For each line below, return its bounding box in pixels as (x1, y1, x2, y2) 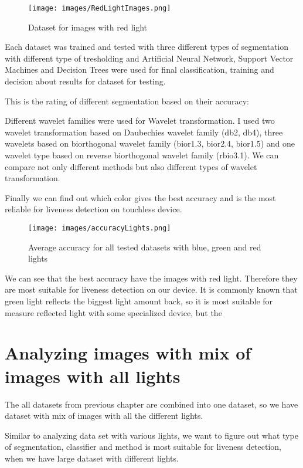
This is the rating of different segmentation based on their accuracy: (5, 94, 249, 107)
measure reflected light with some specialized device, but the (5, 306, 222, 318)
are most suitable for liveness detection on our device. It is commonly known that (5, 283, 298, 296)
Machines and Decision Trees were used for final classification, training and (5, 63, 274, 76)
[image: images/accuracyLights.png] (28, 223, 171, 232)
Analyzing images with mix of (5, 341, 251, 365)
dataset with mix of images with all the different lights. (5, 409, 203, 422)
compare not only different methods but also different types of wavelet (5, 160, 257, 172)
